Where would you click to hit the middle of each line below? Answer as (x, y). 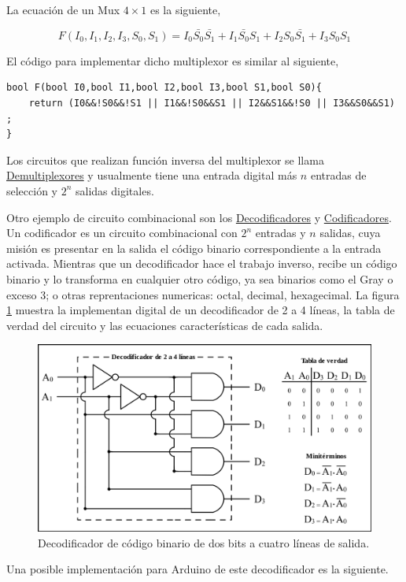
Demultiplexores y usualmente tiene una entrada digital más (152, 175)
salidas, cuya (350, 233)
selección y (32, 190)
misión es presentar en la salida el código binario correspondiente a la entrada (194, 248)
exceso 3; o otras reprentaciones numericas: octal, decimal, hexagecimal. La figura (203, 294)
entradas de (338, 175)
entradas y (281, 233)
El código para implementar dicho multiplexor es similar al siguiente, (173, 60)
